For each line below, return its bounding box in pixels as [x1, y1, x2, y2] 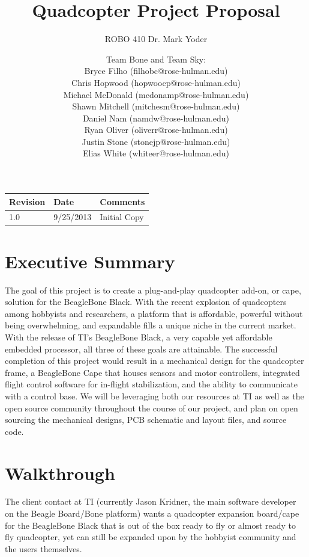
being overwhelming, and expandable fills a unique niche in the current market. [5, 319, 296, 331]
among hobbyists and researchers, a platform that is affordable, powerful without [5, 307, 303, 319]
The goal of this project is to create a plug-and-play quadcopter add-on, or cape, [5, 283, 301, 296]
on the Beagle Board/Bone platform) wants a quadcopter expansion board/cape [5, 507, 299, 520]
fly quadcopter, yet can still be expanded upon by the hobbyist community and [5, 531, 296, 543]
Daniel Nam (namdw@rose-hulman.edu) [82, 111, 230, 124]
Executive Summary [5, 248, 175, 273]
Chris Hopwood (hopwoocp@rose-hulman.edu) [71, 76, 241, 88]
